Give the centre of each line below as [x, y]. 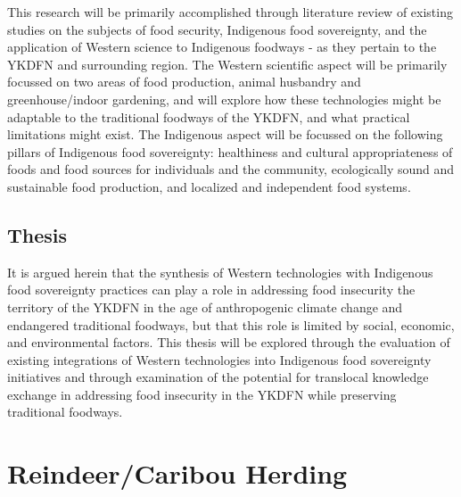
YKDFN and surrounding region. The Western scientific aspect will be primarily [227, 64]
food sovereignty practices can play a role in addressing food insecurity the [211, 290]
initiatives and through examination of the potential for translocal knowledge [218, 377]
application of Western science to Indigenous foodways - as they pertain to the [222, 47]
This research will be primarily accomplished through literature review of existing [230, 12]
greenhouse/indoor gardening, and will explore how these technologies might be [224, 99]
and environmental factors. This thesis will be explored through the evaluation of [229, 342]
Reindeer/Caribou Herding [177, 473]
